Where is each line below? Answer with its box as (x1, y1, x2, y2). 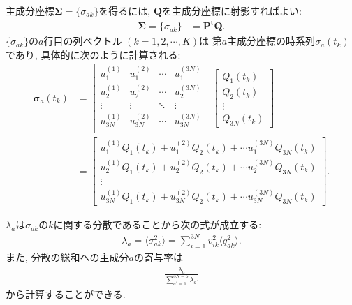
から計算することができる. (6, 286, 126, 301)
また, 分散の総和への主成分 (6, 250, 129, 265)
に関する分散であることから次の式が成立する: (53, 217, 262, 232)
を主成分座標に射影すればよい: (162, 3, 302, 17)
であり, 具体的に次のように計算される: (6, 47, 181, 61)
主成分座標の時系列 (227, 34, 316, 48)
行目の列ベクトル (43, 34, 122, 48)
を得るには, (98, 3, 151, 17)
